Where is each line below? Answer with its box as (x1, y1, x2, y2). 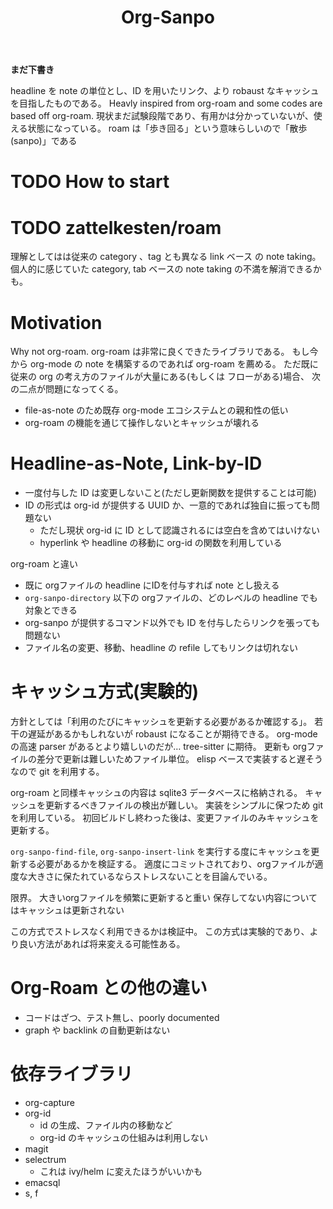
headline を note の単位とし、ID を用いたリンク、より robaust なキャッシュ (10, 85, 320, 97)
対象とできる (24, 604, 78, 616)
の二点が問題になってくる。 (10, 383, 124, 395)
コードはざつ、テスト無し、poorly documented (24, 1012, 220, 1024)
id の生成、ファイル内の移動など (39, 1119, 173, 1131)
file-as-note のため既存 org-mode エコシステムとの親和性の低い (24, 404, 289, 416)
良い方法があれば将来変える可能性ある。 (18, 938, 186, 950)
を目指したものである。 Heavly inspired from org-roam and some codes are (10, 97, 323, 110)
